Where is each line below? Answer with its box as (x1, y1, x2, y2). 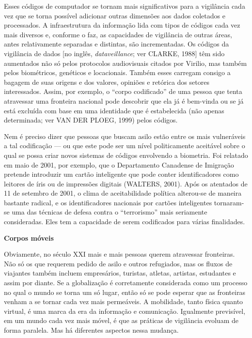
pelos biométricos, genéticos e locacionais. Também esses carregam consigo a (4, 67, 231, 77)
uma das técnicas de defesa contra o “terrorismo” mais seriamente (12, 207, 207, 217)
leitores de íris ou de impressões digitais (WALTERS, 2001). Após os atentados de (4, 178, 248, 188)
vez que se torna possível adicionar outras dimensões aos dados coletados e (4, 10, 225, 20)
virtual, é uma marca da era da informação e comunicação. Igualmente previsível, (4, 306, 246, 316)
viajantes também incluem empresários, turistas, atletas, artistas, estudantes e (4, 268, 236, 278)
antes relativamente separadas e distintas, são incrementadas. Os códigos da (4, 39, 229, 49)
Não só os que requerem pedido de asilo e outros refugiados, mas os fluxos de (4, 258, 233, 268)
